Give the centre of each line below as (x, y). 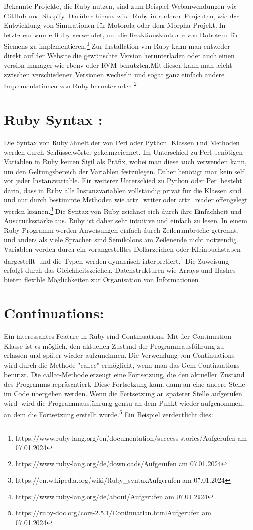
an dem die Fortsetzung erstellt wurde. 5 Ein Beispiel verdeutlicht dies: (108, 413)
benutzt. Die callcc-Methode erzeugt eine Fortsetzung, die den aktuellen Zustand (124, 374)
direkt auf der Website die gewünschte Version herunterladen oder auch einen (119, 55)
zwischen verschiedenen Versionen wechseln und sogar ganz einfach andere (114, 74)
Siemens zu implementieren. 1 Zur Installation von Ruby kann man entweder (117, 45)
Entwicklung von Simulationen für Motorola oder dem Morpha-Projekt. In (115, 25)
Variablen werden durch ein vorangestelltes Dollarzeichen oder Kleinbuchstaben (122, 249)
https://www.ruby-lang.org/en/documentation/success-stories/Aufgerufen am (131, 438)
